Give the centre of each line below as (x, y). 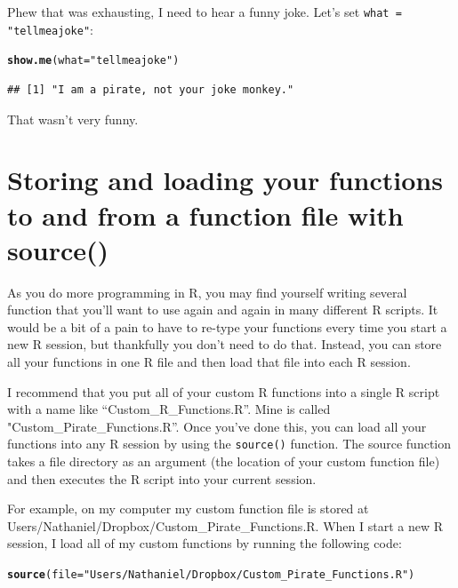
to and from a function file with (205, 215)
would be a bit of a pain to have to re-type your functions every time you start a (227, 326)
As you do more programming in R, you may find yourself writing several (207, 292)
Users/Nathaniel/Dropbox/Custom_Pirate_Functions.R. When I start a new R (225, 525)
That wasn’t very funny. (73, 119)
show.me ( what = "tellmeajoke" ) (93, 61)
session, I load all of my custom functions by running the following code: (205, 543)
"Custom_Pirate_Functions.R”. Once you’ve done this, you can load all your (217, 426)
